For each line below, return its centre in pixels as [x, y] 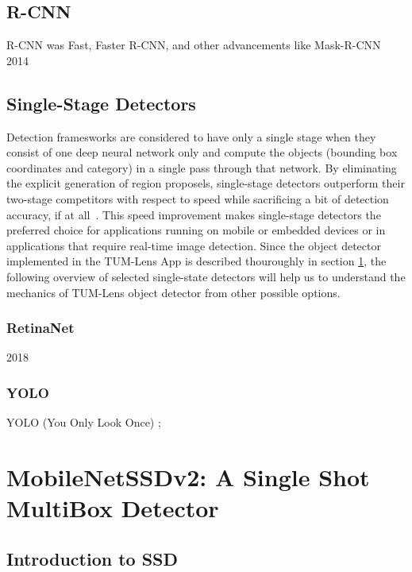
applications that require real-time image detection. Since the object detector [194, 245]
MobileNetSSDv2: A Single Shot [188, 476]
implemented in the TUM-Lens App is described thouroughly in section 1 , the [196, 261]
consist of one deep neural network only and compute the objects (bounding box [202, 152]
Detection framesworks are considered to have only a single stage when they [191, 136]
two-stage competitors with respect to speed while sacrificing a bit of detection [198, 198]
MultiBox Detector [113, 508]
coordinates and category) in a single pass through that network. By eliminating [202, 167]
